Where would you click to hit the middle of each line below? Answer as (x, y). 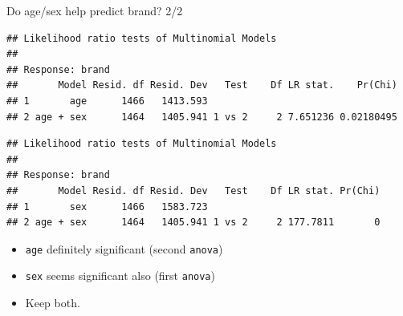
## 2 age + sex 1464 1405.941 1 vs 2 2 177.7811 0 (193, 223)
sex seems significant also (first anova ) (120, 275)
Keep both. (53, 303)
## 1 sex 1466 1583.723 (107, 207)
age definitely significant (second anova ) (124, 248)
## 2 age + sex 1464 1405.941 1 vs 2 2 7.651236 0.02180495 (202, 117)
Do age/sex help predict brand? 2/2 (95, 10)
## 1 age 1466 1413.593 (107, 101)
